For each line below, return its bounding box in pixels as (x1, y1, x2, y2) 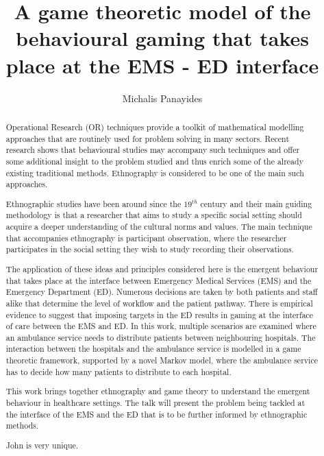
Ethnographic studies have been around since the (5, 197, 182, 209)
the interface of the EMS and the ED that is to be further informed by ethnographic (5, 408, 308, 420)
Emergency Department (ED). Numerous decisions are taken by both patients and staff (5, 286, 318, 298)
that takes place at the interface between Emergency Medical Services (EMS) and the (5, 274, 312, 286)
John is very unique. (5, 439, 79, 451)
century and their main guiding (200, 197, 312, 209)
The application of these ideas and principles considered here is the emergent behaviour (5, 263, 319, 274)
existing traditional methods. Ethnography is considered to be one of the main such (5, 167, 304, 178)
